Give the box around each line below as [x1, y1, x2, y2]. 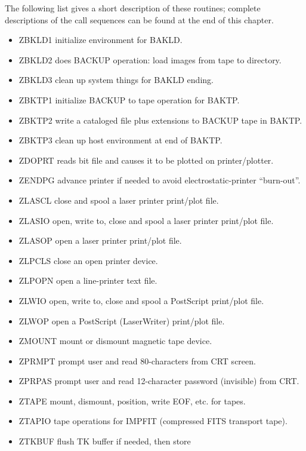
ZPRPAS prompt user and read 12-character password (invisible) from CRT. [18, 375, 299, 387]
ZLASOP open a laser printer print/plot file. [18, 234, 182, 247]
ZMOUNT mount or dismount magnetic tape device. [18, 335, 212, 347]
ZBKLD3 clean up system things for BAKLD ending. [18, 73, 214, 86]
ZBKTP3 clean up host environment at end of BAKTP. [18, 134, 222, 146]
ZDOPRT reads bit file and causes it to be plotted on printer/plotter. [18, 154, 274, 166]
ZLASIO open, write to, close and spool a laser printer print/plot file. [18, 214, 274, 226]
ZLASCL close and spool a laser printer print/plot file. [18, 194, 219, 206]
